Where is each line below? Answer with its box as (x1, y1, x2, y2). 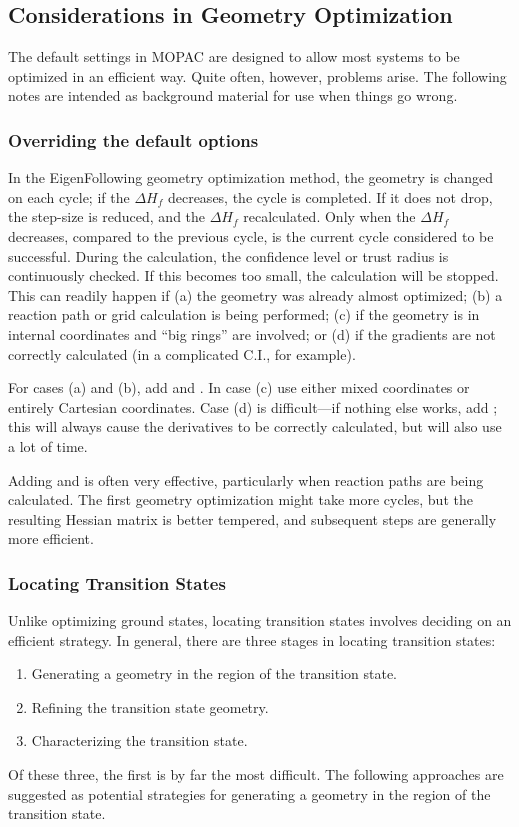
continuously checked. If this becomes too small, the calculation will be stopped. (8, 265, 499, 286)
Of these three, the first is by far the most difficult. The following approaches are (8, 764, 504, 785)
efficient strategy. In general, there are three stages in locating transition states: (8, 629, 496, 650)
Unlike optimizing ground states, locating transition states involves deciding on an (8, 610, 512, 631)
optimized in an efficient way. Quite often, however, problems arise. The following (8, 65, 507, 86)
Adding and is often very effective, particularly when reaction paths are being (8, 469, 484, 490)
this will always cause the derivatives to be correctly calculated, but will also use (8, 416, 502, 437)
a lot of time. (8, 435, 88, 456)
